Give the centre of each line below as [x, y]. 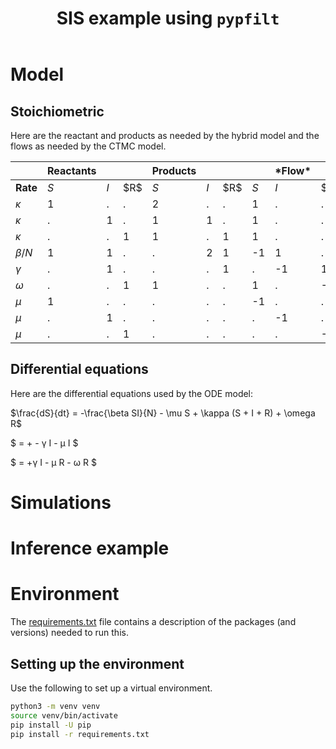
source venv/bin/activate [64, 715]
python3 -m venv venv [55, 706]
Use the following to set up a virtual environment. [111, 688]
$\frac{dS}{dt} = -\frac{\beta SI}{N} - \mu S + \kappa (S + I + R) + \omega [163, 413]
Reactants [71, 170]
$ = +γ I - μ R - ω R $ [53, 462]
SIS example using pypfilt [168, 18]
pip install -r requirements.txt [80, 734]
